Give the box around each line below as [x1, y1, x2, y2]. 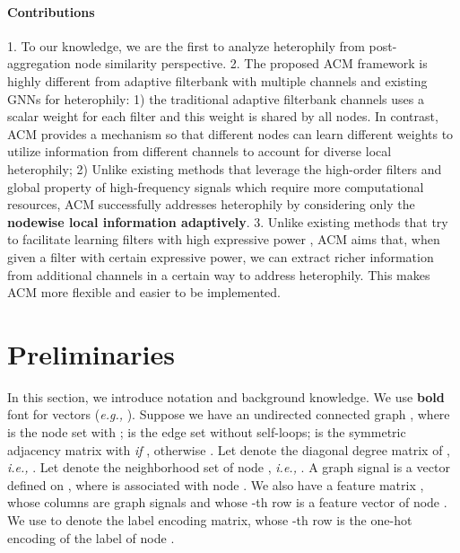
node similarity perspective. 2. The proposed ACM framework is [74, 54, 428, 73]
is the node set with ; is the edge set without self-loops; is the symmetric [7, 423, 406, 442]
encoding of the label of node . [7, 528, 175, 547]
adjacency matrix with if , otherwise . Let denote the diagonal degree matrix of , [7, 440, 450, 459]
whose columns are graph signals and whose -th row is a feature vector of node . [7, 493, 447, 512]
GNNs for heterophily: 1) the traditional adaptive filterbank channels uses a [7, 89, 424, 108]
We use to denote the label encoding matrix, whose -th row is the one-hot [7, 510, 412, 529]
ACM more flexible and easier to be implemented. [7, 283, 282, 302]
